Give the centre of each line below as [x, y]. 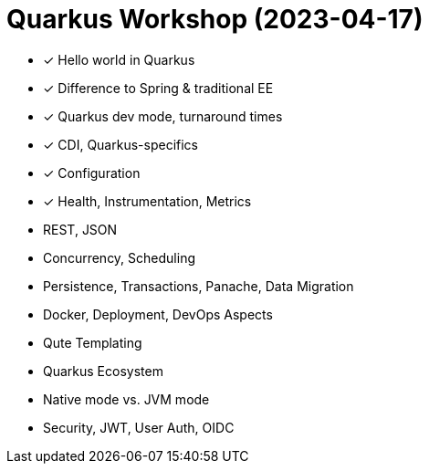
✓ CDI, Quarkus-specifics [120, 144]
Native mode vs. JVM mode [126, 399]
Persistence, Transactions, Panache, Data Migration [199, 286]
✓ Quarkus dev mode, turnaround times [163, 116]
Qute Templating [93, 342]
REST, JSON [80, 229]
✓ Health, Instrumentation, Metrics [147, 201]
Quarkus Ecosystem [103, 371]
